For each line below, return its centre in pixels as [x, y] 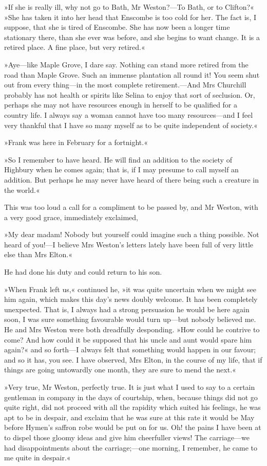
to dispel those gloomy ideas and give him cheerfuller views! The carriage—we [127, 437]
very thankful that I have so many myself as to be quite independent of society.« [131, 125]
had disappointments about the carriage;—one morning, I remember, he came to [131, 447]
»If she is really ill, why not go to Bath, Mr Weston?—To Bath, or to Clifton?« [129, 7]
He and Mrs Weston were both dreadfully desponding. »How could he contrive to [132, 329]
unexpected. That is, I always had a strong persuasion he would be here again [127, 309]
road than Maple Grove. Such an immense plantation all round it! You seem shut [132, 74]
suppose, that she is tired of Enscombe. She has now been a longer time [117, 27]
